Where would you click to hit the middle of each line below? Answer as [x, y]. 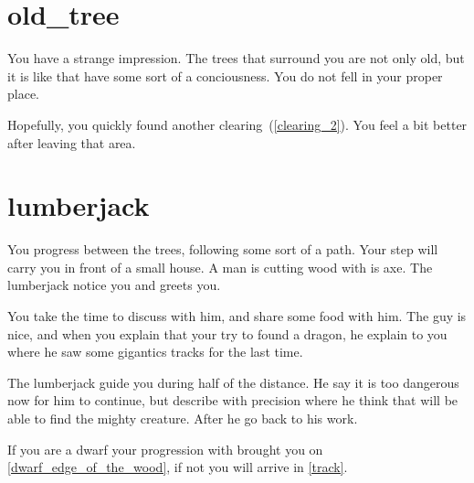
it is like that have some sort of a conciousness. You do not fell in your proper [225, 75]
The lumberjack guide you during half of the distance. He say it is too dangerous [233, 382]
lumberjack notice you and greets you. [114, 285]
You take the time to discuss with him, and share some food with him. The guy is [237, 316]
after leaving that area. [72, 142]
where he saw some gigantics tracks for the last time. [155, 352]
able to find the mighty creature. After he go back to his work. [183, 418]
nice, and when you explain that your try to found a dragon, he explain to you [227, 333]
